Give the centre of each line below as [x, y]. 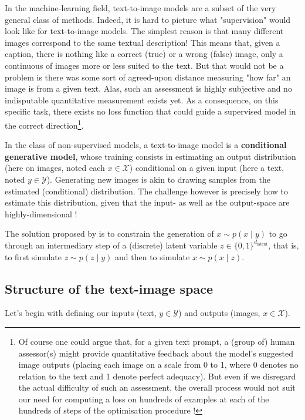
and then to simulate [152, 256]
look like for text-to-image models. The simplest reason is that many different [144, 31]
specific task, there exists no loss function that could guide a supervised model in [150, 111]
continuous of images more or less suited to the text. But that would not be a [144, 65]
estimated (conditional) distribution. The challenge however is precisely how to [147, 191]
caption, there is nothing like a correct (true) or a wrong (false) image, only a [144, 54]
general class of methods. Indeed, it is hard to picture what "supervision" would [148, 19]
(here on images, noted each [55, 168]
